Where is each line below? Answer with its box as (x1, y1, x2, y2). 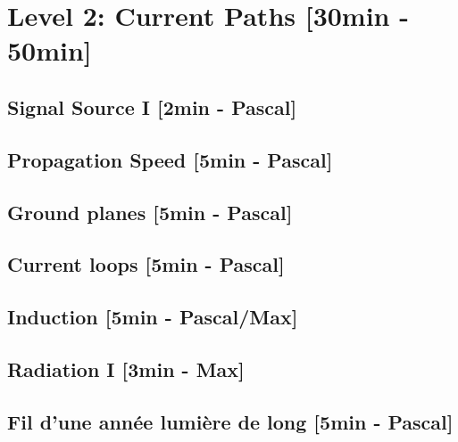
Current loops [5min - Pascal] (7, 250, 285, 278)
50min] (7, 32, 92, 69)
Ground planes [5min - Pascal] (7, 198, 293, 225)
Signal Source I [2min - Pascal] (7, 93, 297, 120)
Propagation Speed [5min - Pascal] (7, 145, 333, 173)
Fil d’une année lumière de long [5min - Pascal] (7, 407, 454, 435)
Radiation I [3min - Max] (7, 355, 245, 382)
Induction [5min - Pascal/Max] (7, 303, 298, 331)
